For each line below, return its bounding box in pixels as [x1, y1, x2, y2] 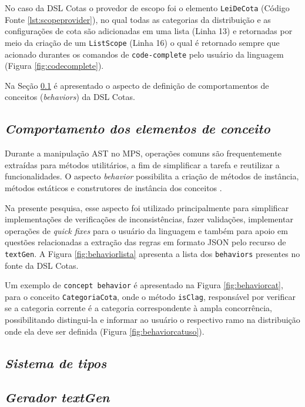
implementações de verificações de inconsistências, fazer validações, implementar [5, 213, 293, 225]
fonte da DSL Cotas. [5, 259, 79, 271]
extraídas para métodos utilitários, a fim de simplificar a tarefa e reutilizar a [5, 158, 280, 171]
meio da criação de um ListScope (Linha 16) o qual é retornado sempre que [5, 36, 280, 48]
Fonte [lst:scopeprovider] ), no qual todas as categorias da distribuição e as [5, 13, 271, 25]
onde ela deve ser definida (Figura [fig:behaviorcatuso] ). [5, 325, 205, 337]
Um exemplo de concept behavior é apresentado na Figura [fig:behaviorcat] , [5, 279, 283, 291]
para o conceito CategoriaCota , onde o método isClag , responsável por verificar [5, 290, 296, 302]
